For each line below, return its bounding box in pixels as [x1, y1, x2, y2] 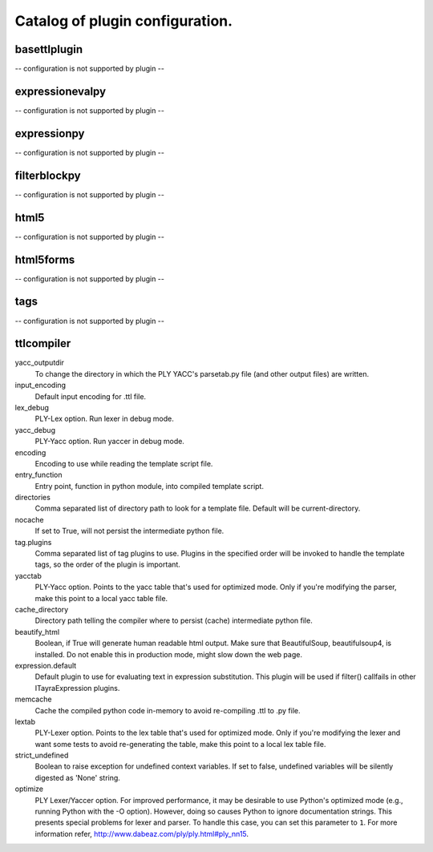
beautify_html [14, 627, 60, 636]
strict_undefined [14, 750, 69, 761]
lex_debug [14, 402, 50, 412]
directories [14, 493, 51, 503]
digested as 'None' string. [34, 773, 120, 782]
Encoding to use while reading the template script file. [34, 458, 213, 468]
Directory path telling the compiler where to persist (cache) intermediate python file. [34, 616, 313, 625]
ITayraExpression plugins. [34, 683, 120, 693]
